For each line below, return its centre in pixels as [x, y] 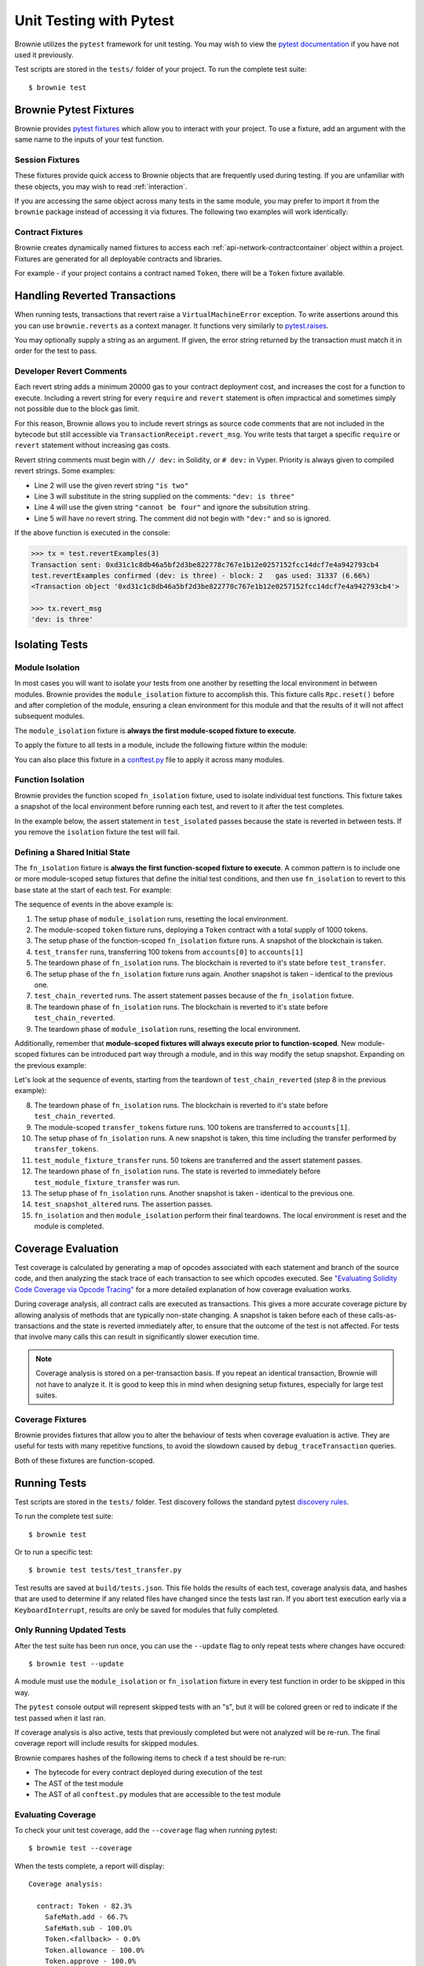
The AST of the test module [79, 1783]
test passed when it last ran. [60, 1717]
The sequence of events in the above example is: [94, 904]
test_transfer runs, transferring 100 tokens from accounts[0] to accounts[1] [169, 952]
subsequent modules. [50, 716]
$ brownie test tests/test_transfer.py [105, 1570]
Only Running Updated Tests [70, 1630]
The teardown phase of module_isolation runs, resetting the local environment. [167, 1029]
